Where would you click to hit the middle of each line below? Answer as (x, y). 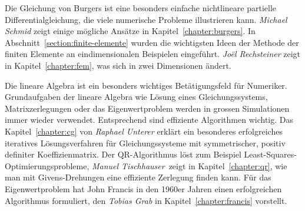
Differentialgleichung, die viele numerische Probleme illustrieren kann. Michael (146, 19)
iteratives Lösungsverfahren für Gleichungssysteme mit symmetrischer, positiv (145, 143)
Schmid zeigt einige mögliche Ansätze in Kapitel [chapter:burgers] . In (130, 31)
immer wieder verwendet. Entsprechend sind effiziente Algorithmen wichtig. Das (149, 120)
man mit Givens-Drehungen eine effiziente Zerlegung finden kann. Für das (138, 177)
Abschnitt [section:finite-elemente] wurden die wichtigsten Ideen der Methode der (152, 42)
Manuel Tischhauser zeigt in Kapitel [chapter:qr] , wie (189, 165)
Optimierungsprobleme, (47, 165)
